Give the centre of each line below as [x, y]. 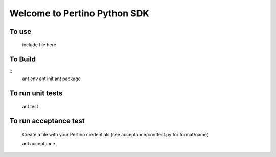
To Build [22, 59]
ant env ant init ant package [52, 78]
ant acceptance [39, 144]
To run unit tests [36, 93]
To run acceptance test [47, 121]
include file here [39, 45]
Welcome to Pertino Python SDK [79, 13]
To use [20, 31]
